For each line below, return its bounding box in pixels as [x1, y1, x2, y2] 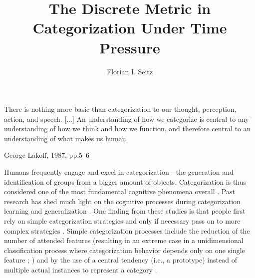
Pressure [99, 37, 160, 57]
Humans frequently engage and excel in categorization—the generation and [4, 167, 234, 177]
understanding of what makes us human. [4, 133, 128, 143]
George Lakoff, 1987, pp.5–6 [4, 150, 90, 160]
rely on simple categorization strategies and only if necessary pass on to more [4, 216, 241, 226]
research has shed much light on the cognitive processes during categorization [4, 196, 241, 206]
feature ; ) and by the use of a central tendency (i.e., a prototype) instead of [4, 255, 237, 265]
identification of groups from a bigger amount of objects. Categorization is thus [4, 176, 247, 187]
